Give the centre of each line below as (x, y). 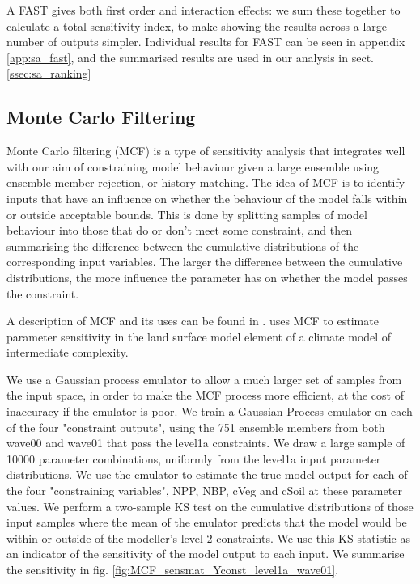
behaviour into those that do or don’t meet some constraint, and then (179, 230)
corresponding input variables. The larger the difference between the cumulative (205, 262)
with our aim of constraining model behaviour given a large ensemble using (193, 166)
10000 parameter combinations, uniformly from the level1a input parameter (194, 458)
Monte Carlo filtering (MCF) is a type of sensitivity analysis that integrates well (206, 151)
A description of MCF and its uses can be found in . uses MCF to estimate (193, 321)
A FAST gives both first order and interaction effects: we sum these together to (204, 10)
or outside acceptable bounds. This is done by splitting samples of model (187, 214)
